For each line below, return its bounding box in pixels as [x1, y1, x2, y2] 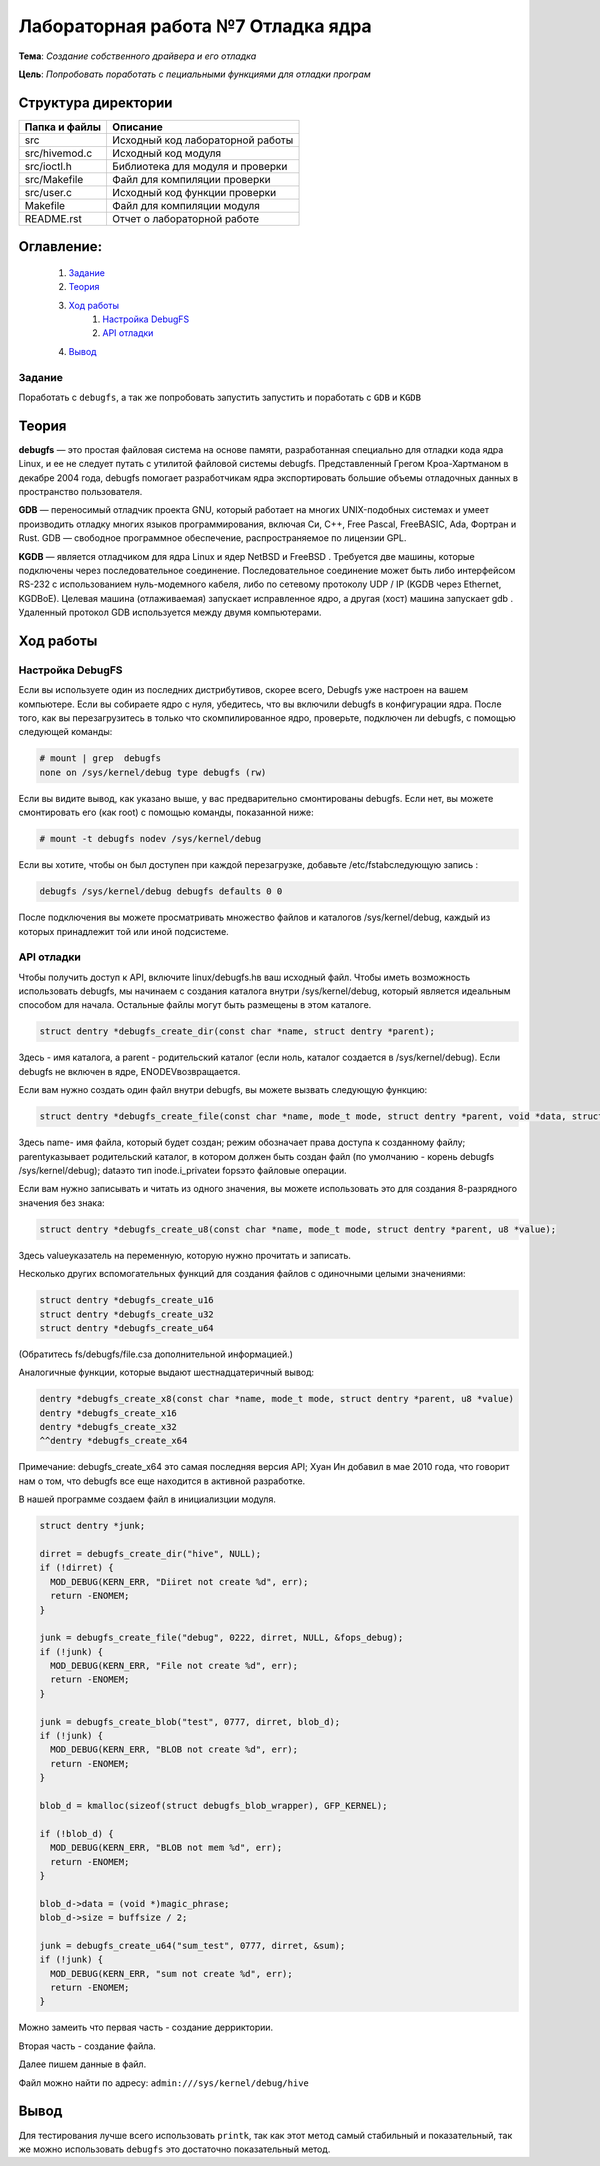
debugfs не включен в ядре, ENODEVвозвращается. [18, 1065, 241, 1077]
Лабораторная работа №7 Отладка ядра [18, 15, 372, 37]
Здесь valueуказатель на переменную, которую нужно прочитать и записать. [18, 1249, 352, 1261]
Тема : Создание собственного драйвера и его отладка [18, 50, 257, 62]
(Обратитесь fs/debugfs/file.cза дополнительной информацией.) [18, 1348, 294, 1360]
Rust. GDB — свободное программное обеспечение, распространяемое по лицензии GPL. [18, 532, 407, 544]
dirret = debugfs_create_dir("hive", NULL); [39, 1548, 262, 1559]
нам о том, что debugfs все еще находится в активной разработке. [18, 1475, 306, 1487]
